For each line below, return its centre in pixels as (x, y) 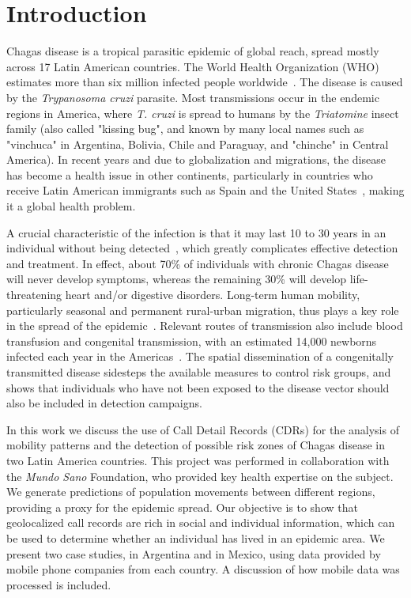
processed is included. (59, 584)
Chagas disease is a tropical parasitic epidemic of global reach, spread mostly (193, 51)
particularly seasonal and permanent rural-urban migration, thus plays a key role (203, 310)
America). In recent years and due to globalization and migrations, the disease (196, 159)
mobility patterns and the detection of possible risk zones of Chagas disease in (196, 445)
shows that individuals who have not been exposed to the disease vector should (198, 387)
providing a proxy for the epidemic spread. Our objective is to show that (182, 507)
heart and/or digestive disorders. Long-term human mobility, (213, 295)
